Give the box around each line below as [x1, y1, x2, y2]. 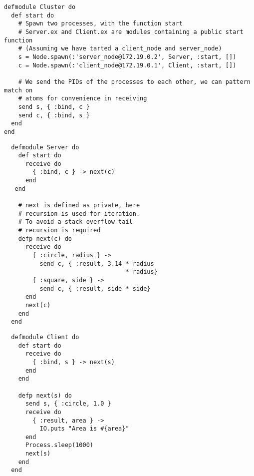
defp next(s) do [18, 392, 72, 399]
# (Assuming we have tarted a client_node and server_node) [18, 45, 222, 52]
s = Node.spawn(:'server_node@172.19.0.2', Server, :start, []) [18, 53, 237, 60]
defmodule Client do [11, 333, 79, 341]
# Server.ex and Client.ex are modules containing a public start [18, 28, 244, 35]
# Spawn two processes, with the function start [18, 20, 183, 27]
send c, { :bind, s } [18, 111, 90, 119]
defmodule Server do [11, 143, 79, 151]
